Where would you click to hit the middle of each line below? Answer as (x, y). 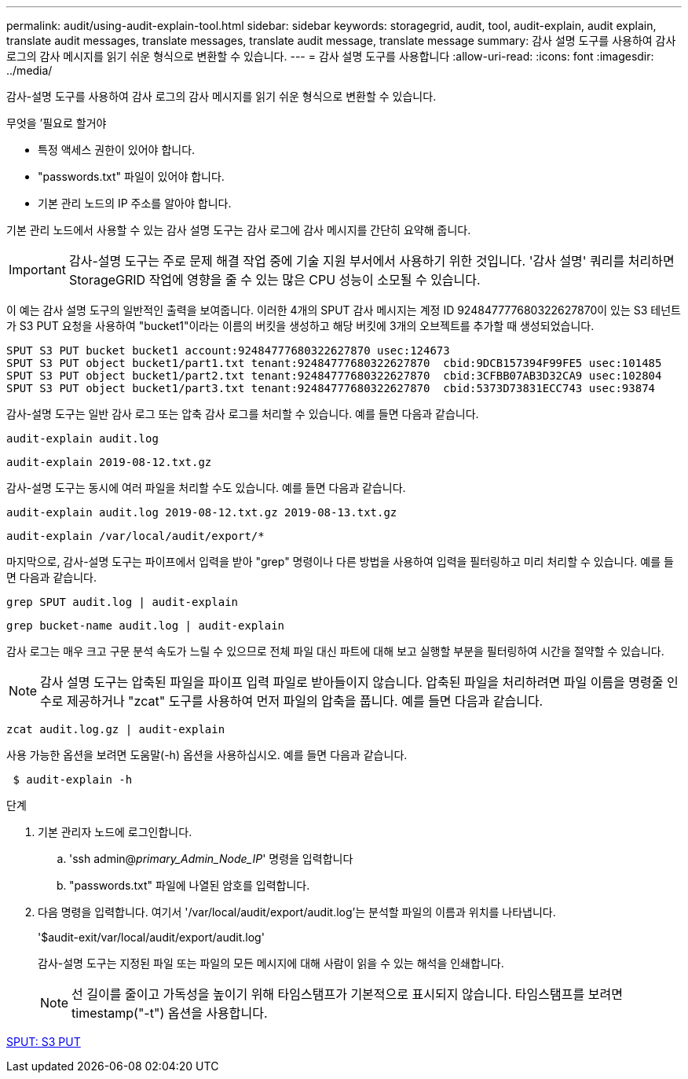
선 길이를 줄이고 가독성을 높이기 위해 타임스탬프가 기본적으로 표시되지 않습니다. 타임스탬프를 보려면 (347, 994)
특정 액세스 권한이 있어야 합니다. (117, 150)
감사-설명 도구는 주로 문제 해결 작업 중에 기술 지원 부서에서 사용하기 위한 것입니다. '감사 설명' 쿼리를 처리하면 (371, 261)
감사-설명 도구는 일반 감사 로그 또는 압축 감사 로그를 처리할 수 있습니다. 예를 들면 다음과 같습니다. (243, 414)
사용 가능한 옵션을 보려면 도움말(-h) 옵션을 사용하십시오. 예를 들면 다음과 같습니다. (207, 755)
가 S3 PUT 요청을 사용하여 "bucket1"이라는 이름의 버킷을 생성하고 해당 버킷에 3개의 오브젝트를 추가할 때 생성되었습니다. (300, 326)
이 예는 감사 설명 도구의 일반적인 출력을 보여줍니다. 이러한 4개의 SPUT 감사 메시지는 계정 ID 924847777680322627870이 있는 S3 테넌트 (344, 310)
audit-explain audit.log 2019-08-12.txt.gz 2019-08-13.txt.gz (202, 512)
